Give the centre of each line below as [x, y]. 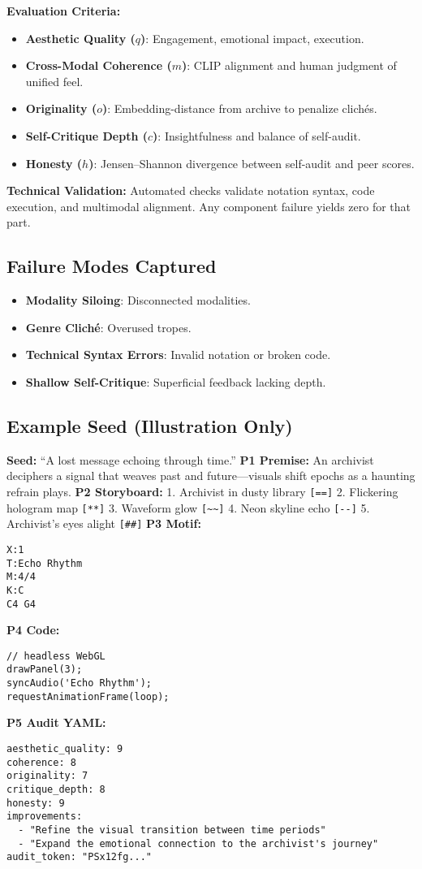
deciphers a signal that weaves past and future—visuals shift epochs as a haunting [211, 476]
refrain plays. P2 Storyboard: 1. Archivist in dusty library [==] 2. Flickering [202, 491]
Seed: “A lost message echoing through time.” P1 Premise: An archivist [190, 459]
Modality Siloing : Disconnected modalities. [138, 300]
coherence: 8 [41, 762]
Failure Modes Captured [112, 266]
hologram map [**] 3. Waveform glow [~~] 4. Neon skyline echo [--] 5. [188, 507]
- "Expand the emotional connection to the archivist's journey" [198, 843]
